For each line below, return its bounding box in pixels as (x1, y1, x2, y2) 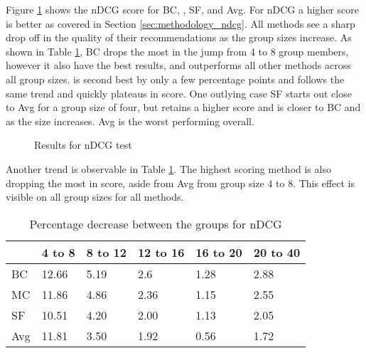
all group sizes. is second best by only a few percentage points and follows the (6, 71, 345, 86)
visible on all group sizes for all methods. (6, 189, 184, 204)
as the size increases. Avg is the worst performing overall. (6, 113, 254, 128)
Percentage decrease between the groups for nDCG (29, 215, 282, 232)
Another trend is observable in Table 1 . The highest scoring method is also (6, 161, 331, 176)
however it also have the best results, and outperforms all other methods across (6, 58, 351, 73)
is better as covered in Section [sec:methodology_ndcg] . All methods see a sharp (6, 16, 355, 31)
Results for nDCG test (34, 137, 132, 152)
